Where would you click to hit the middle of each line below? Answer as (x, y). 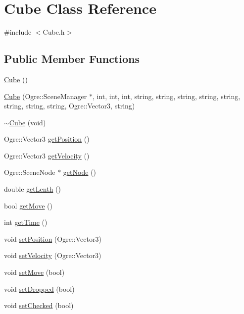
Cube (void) (27, 122)
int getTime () (26, 222)
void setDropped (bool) (39, 288)
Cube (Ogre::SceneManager (46, 96)
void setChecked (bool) (39, 305)
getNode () (79, 172)
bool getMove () (28, 205)
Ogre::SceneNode (30, 172)
